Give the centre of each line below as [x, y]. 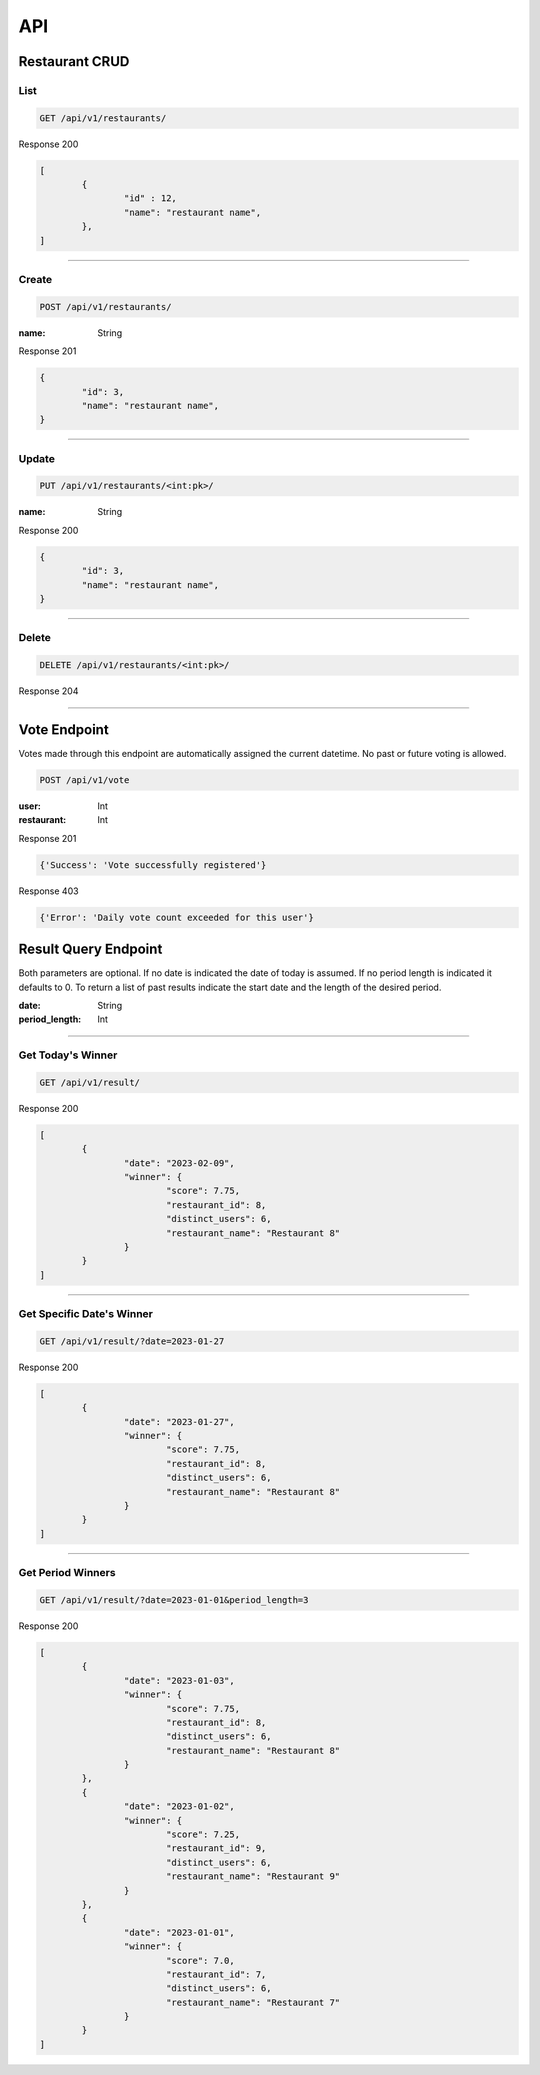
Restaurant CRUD [74, 61]
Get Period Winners [67, 1573]
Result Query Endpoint [90, 949]
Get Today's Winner [68, 1055]
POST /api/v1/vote [84, 780]
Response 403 [48, 891]
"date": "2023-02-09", [179, 1163]
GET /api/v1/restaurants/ [103, 118]
